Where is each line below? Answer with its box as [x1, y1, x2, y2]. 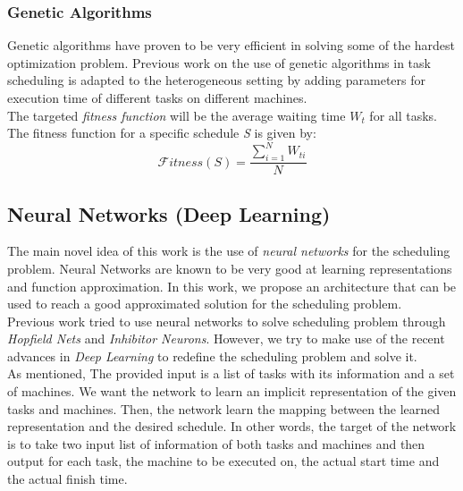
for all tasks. [369, 106, 438, 124]
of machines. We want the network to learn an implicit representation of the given [7, 382, 457, 401]
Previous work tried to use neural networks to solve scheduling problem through [7, 311, 446, 330]
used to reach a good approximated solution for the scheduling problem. [7, 294, 402, 313]
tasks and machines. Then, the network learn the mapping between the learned [7, 399, 441, 418]
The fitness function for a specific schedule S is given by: [7, 123, 316, 142]
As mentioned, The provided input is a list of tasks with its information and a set [7, 364, 455, 383]
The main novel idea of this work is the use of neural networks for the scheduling [7, 241, 450, 260]
